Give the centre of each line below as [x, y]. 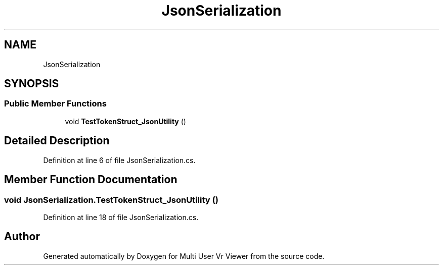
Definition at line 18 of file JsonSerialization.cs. [121, 217]
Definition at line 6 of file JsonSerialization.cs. [119, 160]
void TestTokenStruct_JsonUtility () [125, 121]
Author [22, 237]
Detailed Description [57, 141]
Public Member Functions [55, 104]
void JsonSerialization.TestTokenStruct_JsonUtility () [111, 200]
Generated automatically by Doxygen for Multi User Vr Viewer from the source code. [184, 256]
